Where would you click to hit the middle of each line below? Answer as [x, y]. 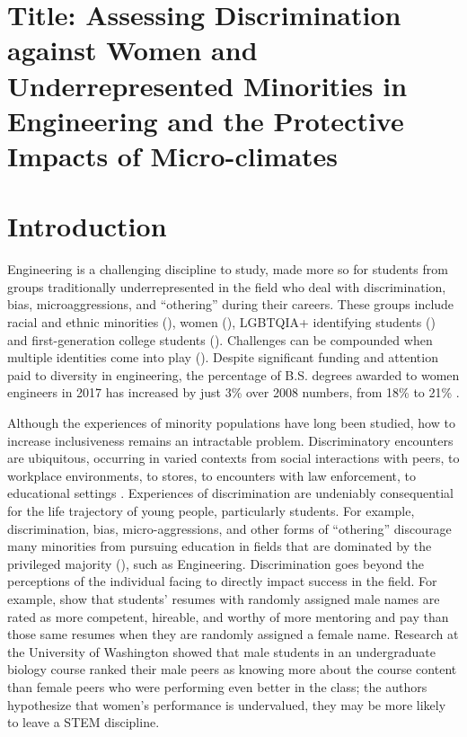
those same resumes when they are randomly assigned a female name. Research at [233, 634]
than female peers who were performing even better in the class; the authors [217, 686]
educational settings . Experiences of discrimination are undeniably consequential [230, 493]
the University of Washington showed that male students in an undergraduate [221, 651]
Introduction [87, 226]
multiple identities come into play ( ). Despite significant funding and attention [223, 357]
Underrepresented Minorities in [207, 85]
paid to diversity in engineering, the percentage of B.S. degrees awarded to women [233, 374]
